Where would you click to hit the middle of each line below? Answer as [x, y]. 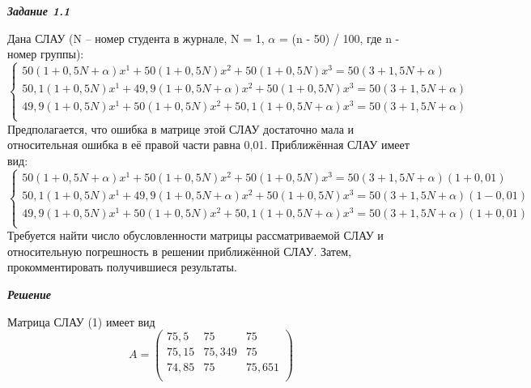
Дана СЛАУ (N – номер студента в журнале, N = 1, [136, 38]
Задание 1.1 [39, 11]
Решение [29, 294]
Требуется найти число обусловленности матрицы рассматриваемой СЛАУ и [195, 235]
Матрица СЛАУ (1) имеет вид [81, 321]
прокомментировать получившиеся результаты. [122, 267]
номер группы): [46, 54]
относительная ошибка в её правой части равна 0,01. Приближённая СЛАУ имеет [208, 145]
